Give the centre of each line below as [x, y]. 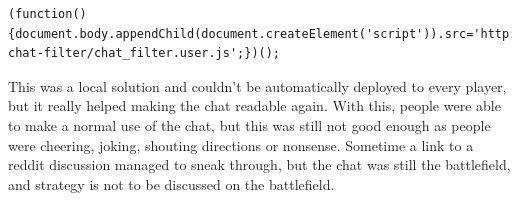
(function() [47, 14]
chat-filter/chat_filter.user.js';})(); [144, 53]
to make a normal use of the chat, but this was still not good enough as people [249, 124]
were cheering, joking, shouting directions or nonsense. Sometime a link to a [241, 144]
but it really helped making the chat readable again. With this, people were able [254, 105]
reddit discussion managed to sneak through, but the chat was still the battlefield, [259, 164]
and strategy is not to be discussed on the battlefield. [171, 183]
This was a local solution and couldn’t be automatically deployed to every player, [257, 85]
